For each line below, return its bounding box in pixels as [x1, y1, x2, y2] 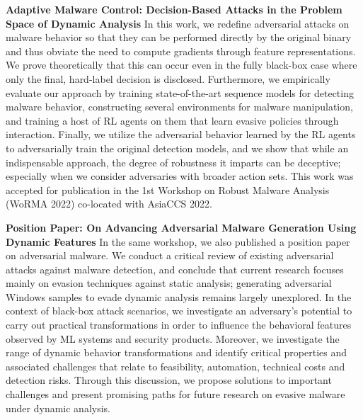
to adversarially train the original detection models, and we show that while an [6, 140, 349, 155]
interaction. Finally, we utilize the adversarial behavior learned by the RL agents [6, 127, 356, 142]
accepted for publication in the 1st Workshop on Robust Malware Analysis [6, 182, 330, 197]
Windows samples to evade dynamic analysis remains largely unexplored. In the [6, 289, 352, 304]
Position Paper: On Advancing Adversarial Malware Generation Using [6, 220, 357, 234]
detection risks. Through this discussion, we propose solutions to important [6, 373, 332, 387]
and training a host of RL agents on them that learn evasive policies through [6, 113, 339, 127]
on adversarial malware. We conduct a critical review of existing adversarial [6, 248, 334, 263]
